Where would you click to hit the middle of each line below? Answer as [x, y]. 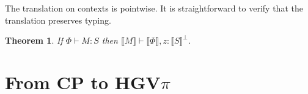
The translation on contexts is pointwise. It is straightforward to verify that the [154, 8]
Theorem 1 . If [34, 40]
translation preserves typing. [58, 20]
